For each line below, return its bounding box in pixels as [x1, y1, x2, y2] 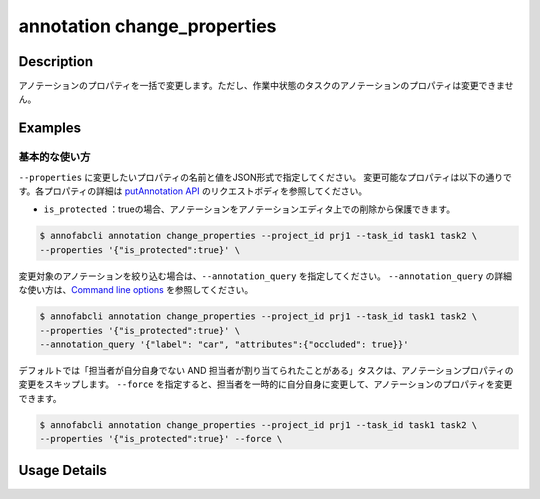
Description [18, 53, 94, 70]
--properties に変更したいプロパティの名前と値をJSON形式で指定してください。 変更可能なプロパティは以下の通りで [18, 171, 512, 183]
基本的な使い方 [18, 150, 91, 164]
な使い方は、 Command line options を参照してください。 [18, 284, 254, 296]
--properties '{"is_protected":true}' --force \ [39, 433, 283, 445]
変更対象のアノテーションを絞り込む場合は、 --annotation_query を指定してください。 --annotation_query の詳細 [18, 270, 512, 282]
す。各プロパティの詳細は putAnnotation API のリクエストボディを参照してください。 [18, 185, 368, 197]
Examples [18, 120, 82, 137]
